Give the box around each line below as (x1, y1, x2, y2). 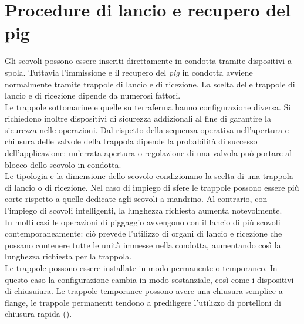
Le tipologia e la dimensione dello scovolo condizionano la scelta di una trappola (5, 170, 293, 182)
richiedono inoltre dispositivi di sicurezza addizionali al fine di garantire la (5, 112, 271, 124)
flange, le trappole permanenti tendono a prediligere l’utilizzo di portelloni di (5, 296, 281, 308)
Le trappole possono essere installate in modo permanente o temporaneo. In (5, 262, 278, 274)
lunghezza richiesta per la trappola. (5, 250, 132, 262)
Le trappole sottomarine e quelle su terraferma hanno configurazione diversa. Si (5, 100, 291, 113)
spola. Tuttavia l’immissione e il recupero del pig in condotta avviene (5, 66, 253, 78)
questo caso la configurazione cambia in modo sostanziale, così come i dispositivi (5, 273, 294, 285)
